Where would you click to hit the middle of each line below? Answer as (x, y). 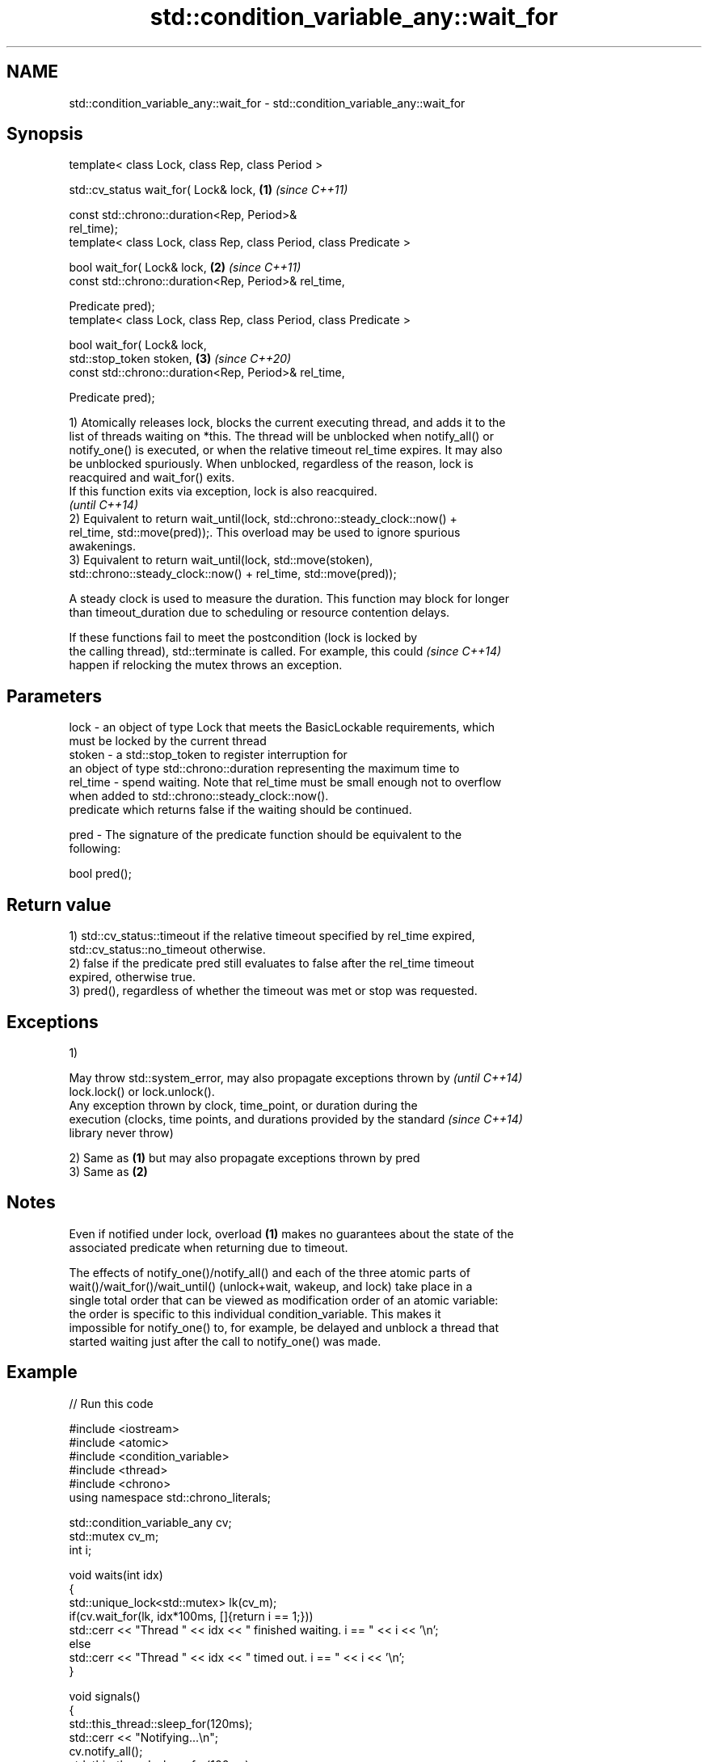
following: (95, 849)
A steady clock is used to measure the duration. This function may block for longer (289, 599)
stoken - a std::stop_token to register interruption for (208, 755)
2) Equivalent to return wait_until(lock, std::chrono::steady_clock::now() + (263, 519)
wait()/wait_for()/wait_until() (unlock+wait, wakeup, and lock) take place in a (271, 1286)
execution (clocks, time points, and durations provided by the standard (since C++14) (296, 1119)
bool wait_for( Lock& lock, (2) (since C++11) (185, 268)
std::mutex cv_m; (114, 1536)
